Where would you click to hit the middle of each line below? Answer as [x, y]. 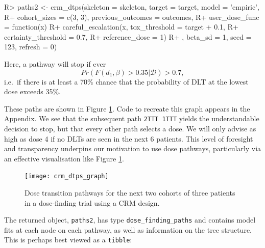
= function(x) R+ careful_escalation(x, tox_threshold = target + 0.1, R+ [121, 27]
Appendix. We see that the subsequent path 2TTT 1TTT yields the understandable [132, 118]
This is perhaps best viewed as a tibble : [68, 240]
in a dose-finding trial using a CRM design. [92, 202]
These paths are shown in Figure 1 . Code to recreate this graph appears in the [127, 108]
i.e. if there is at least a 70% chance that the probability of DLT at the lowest [126, 81]
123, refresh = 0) [31, 47]
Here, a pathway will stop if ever [55, 63]
